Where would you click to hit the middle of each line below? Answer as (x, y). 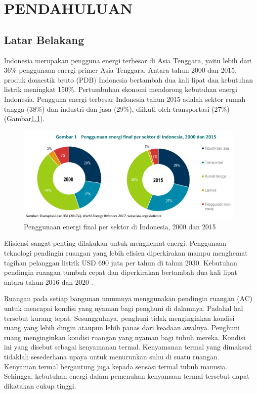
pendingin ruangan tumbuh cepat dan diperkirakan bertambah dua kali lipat (121, 272)
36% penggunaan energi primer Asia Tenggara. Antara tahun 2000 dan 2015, (120, 70)
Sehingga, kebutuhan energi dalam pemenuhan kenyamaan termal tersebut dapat (127, 376)
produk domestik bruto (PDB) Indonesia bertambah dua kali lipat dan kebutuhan (128, 79)
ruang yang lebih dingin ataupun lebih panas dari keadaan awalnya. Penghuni (122, 328)
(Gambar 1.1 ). (24, 118)
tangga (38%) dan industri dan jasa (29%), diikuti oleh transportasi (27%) (117, 109)
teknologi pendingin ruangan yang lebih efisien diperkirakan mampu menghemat (126, 253)
